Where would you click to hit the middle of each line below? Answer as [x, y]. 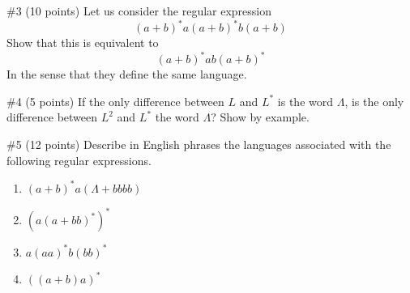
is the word [305, 101]
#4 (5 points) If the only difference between [115, 101]
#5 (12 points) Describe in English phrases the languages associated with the [199, 144]
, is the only [374, 101]
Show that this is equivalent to [83, 42]
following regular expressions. [79, 160]
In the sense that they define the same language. [127, 74]
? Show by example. [260, 117]
